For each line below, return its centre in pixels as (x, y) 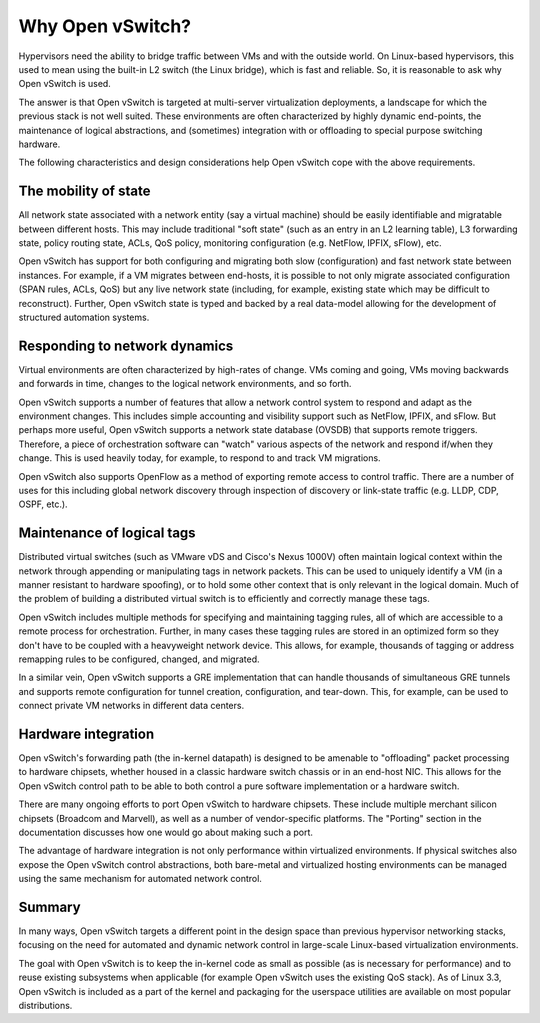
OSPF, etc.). (43, 504)
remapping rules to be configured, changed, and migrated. (139, 659)
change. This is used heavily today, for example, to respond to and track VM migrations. (199, 458)
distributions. (45, 1006)
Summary (49, 907)
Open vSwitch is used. (65, 84)
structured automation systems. (84, 317)
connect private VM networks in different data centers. (131, 706)
